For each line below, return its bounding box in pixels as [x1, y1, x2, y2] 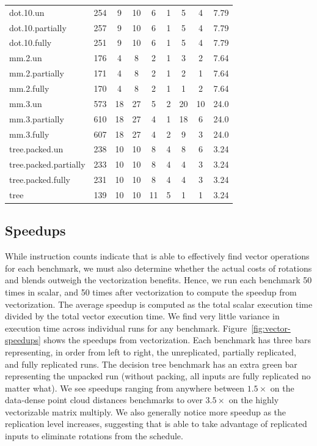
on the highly [228, 393, 279, 406]
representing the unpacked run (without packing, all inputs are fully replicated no [5, 370, 311, 382]
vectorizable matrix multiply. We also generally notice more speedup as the [5, 405, 286, 418]
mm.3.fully [9, 127, 49, 140]
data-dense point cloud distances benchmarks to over [5, 393, 203, 406]
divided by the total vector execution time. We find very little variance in [5, 310, 280, 322]
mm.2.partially [9, 67, 64, 80]
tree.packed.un [9, 143, 64, 155]
